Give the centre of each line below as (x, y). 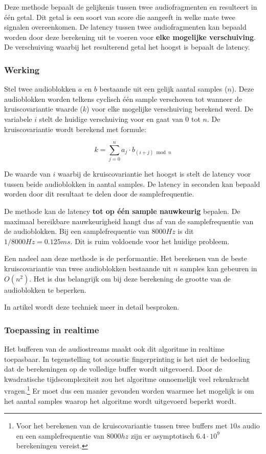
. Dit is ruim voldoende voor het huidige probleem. (150, 241)
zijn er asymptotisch (162, 435)
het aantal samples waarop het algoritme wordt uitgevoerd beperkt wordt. (120, 401)
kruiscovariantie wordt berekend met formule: (75, 129)
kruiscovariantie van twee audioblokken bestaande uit (88, 268)
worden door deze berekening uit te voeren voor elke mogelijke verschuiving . (130, 37)
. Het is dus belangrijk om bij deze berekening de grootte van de (130, 278)
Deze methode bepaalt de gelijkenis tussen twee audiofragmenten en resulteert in (131, 7)
